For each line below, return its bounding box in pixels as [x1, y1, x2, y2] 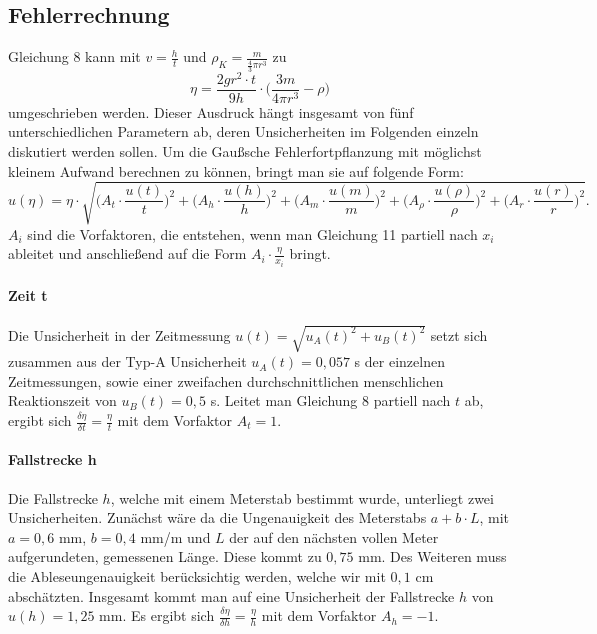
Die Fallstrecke [8, 487, 98, 508]
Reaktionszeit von [8, 390, 117, 411]
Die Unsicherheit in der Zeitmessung [8, 324, 231, 345]
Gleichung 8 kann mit [8, 46, 141, 67]
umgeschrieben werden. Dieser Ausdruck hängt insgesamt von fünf [8, 101, 414, 122]
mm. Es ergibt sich [99, 605, 215, 626]
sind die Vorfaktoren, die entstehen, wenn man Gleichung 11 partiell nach [27, 223, 478, 244]
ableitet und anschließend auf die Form [8, 243, 247, 264]
